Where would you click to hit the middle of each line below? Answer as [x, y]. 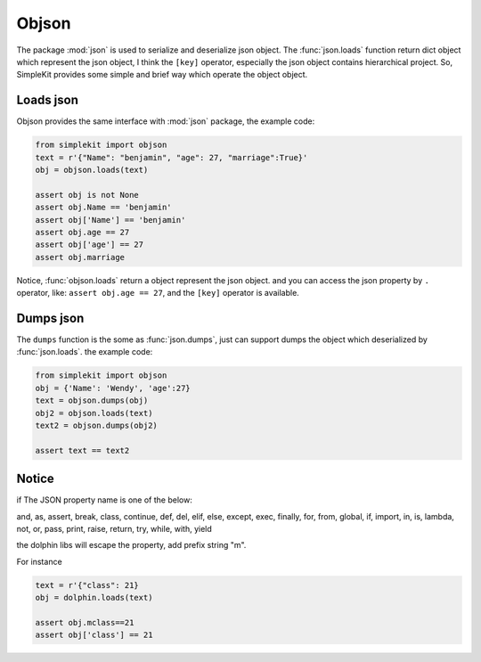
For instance [39, 561]
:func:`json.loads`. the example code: [85, 352]
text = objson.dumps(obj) [92, 400]
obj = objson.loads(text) [92, 170]
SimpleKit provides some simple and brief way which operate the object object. [162, 75]
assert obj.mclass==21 [85, 622]
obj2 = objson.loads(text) [94, 413]
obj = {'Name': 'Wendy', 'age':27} [113, 388]
